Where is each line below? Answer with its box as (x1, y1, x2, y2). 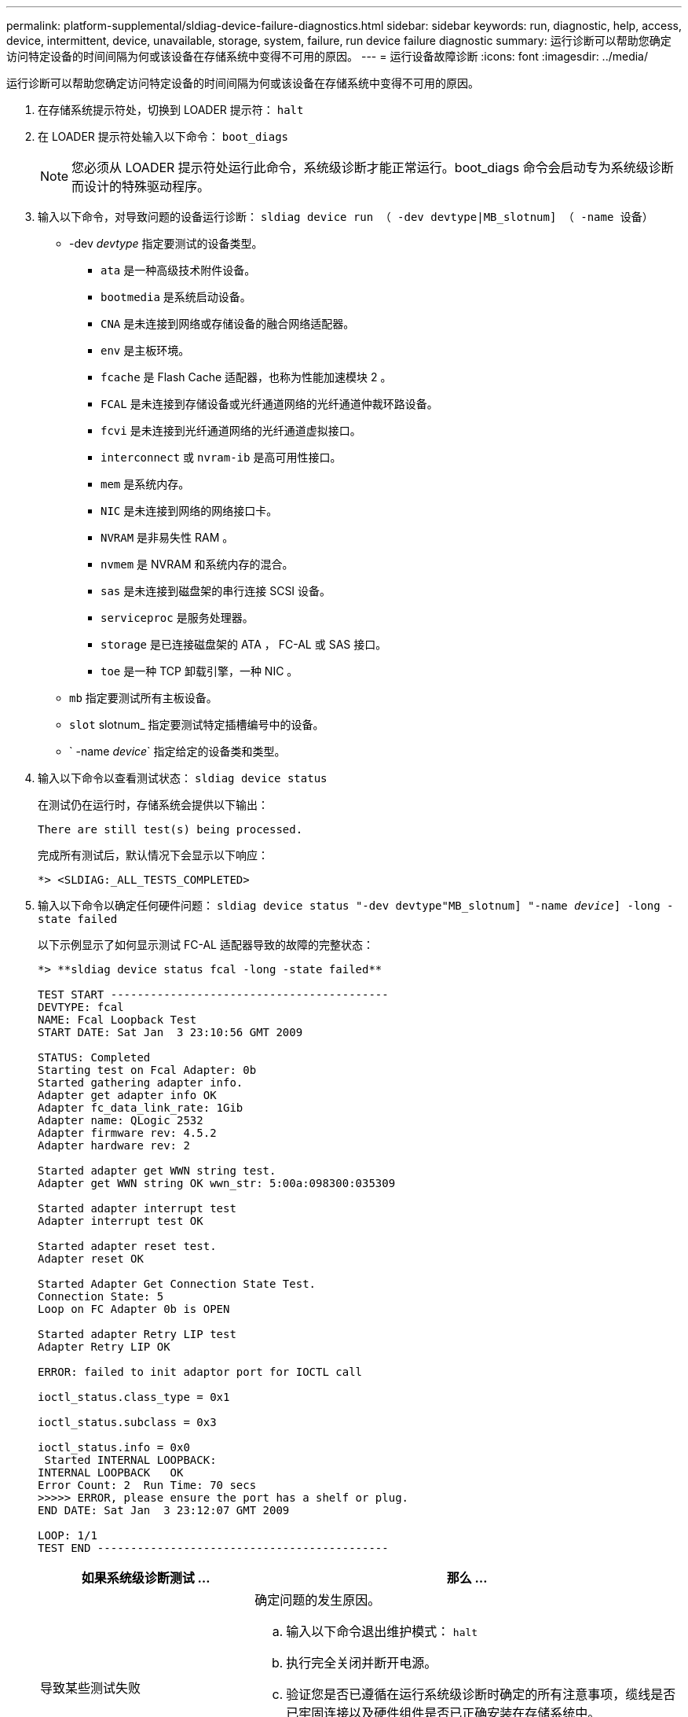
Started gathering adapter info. (38, 1076, 243, 1089)
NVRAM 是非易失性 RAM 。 (101, 531, 234, 544)
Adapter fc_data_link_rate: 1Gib (38, 1101, 243, 1114)
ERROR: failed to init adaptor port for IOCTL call (38, 1366, 363, 1378)
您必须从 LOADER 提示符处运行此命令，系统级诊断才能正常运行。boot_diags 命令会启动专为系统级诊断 (71, 160, 674, 175)
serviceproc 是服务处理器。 (101, 611, 254, 624)
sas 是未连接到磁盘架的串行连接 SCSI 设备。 (101, 584, 331, 597)
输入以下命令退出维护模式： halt (286, 1623, 478, 1639)
